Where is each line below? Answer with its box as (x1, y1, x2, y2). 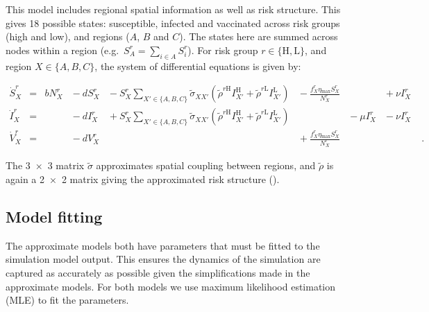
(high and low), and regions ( (6, 29, 130, 44)
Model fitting (6, 206, 103, 227)
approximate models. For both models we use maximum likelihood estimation (6, 279, 336, 293)
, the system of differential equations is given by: (94, 58, 301, 73)
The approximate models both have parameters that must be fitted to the (6, 238, 320, 252)
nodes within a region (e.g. (6, 42, 119, 57)
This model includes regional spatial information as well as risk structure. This (6, 2, 341, 16)
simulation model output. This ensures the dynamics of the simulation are (6, 252, 321, 266)
